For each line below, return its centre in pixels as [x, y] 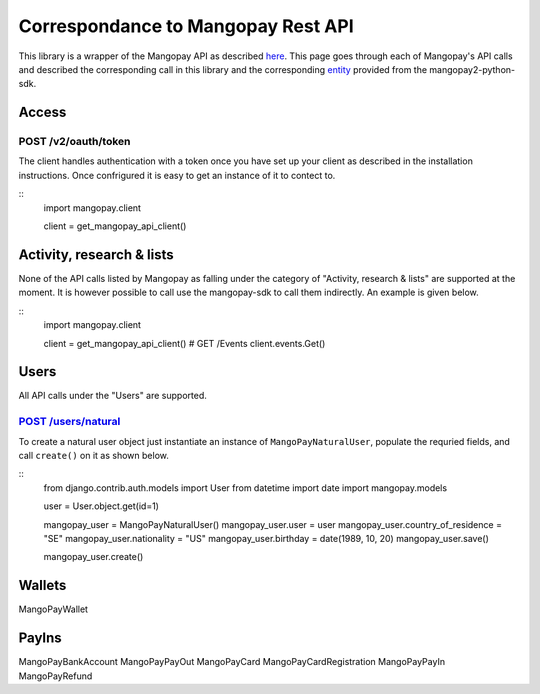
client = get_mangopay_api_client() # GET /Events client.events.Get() [184, 343]
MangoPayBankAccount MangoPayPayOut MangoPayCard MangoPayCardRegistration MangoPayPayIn [231, 662]
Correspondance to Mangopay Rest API [186, 26]
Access [42, 112]
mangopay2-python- [472, 69]
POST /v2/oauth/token [74, 142]
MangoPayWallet [53, 609]
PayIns [40, 638]
